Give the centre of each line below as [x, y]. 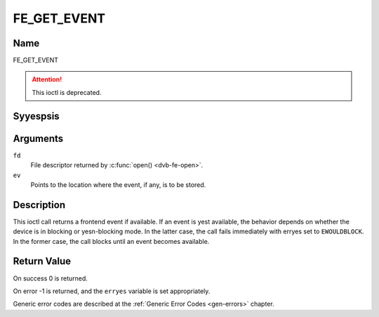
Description [39, 205]
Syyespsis [36, 116]
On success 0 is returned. [50, 278]
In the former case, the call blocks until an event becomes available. [111, 241]
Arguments [38, 138]
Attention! [47, 79]
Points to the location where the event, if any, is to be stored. [118, 185]
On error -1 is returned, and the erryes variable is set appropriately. [112, 291]
